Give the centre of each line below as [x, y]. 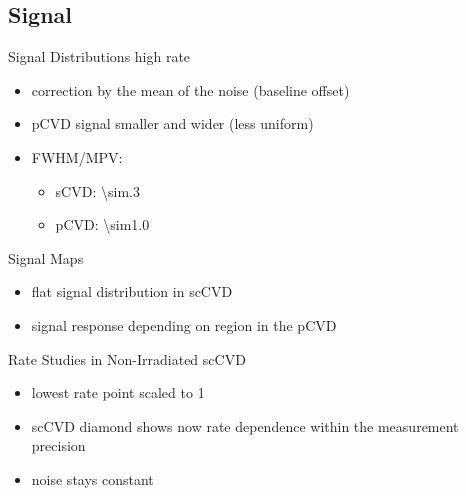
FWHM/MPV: [77, 156]
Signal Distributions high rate [99, 56]
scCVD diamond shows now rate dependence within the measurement [245, 425]
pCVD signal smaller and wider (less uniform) [172, 123]
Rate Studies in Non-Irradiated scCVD [127, 358]
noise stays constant [92, 478]
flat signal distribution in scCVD [132, 291]
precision [58, 445]
